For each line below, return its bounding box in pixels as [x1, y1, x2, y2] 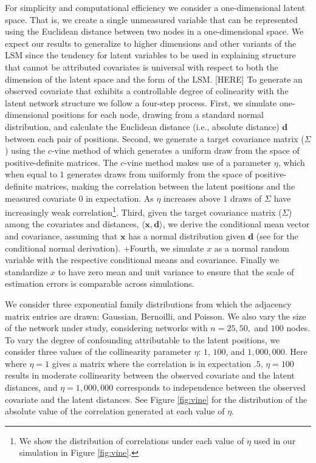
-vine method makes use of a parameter [124, 156, 272, 168]
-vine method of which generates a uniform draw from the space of [51, 144, 300, 157]
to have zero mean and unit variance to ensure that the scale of [58, 265, 294, 278]
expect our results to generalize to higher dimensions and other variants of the [5, 36, 297, 49]
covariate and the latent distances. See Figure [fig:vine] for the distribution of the [5, 393, 307, 405]
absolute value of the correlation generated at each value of [5, 405, 225, 417]
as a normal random [214, 241, 289, 254]
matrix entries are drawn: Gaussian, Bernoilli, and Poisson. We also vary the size [5, 309, 306, 322]
